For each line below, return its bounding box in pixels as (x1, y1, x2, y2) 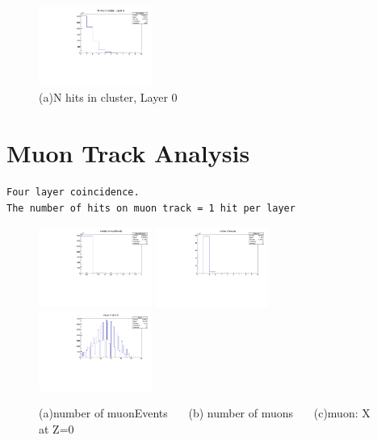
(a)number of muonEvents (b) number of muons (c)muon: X (39, 404, 371, 421)
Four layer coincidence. (6, 186, 140, 199)
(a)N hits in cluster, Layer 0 (39, 89, 178, 106)
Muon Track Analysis (6, 136, 250, 170)
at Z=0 (39, 420, 74, 437)
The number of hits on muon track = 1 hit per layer (6, 202, 295, 214)
